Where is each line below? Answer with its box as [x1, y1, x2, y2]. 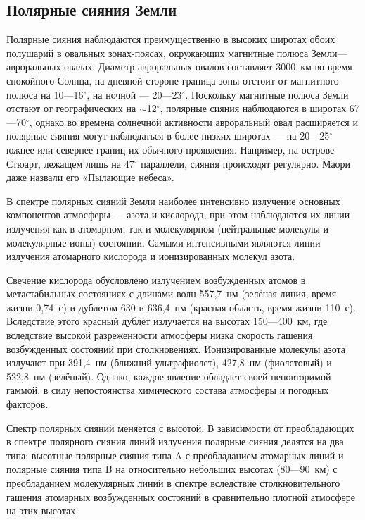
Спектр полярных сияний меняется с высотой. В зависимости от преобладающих [6, 420, 354, 435]
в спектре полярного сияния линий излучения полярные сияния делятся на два [6, 434, 344, 449]
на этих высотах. [6, 503, 79, 518]
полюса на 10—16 [6, 87, 84, 101]
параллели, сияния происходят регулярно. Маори [141, 156, 351, 171]
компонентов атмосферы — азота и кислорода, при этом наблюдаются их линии [6, 207, 350, 222]
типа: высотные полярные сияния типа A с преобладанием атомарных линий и [6, 447, 344, 462]
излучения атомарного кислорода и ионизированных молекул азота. [6, 249, 295, 264]
